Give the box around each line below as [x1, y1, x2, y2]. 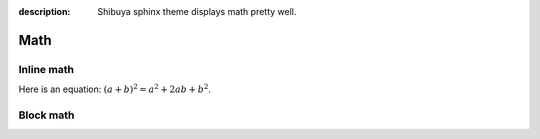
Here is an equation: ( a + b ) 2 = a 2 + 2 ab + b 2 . [18, 82, 212, 95]
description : [18, 6, 71, 17]
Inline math [18, 62, 75, 76]
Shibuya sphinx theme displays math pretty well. [97, 6, 297, 17]
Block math [18, 108, 75, 122]
